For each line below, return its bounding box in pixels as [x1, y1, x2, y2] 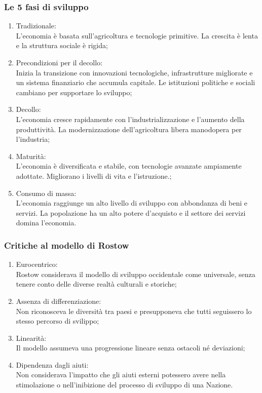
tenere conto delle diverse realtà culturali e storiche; [16, 279, 177, 289]
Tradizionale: [16, 20, 56, 31]
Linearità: [16, 332, 47, 343]
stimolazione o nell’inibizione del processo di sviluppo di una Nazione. [16, 379, 233, 390]
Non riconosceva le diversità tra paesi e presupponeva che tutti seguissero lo [16, 305, 252, 316]
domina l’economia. [16, 217, 77, 228]
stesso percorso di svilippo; [16, 316, 99, 326]
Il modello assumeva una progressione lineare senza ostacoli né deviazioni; [16, 342, 245, 353]
